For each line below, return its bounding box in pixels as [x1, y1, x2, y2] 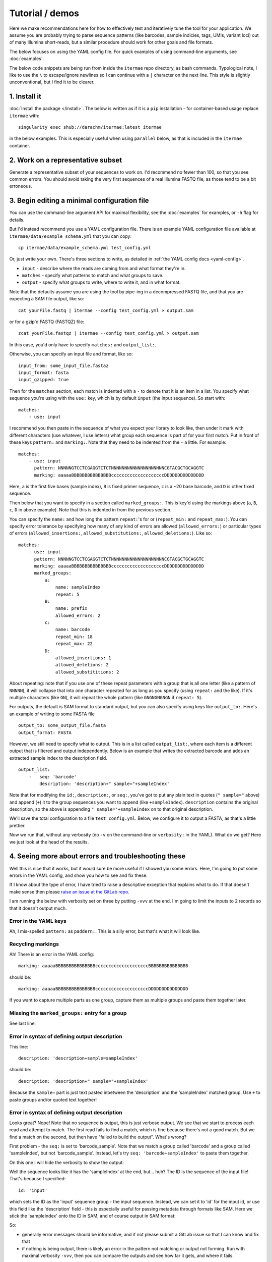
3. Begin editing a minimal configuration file [9, 196, 149, 205]
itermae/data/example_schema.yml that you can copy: [9, 233, 132, 239]
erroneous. [9, 183, 32, 189]
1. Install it [9, 92, 41, 101]
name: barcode [55, 626, 90, 633]
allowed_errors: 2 [55, 612, 101, 618]
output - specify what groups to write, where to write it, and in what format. [22, 279, 181, 285]
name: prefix [55, 606, 88, 611]
